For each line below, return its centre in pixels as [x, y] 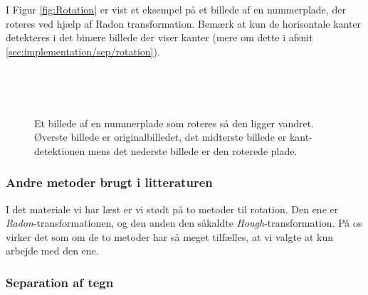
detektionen [60, 150]
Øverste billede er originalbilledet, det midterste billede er [161, 137]
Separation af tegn [60, 282]
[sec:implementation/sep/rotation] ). [83, 51]
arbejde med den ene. [52, 251]
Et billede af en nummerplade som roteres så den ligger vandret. [174, 123]
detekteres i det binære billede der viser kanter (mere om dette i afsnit [159, 37]
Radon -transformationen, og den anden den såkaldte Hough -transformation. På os [184, 223]
